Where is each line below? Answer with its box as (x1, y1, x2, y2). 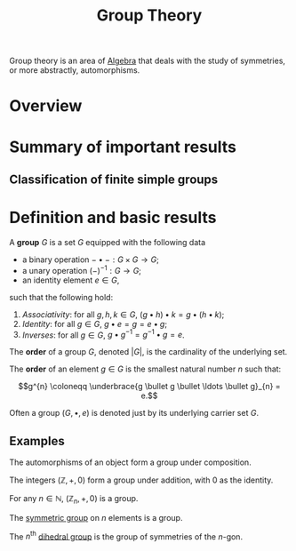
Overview (9, 96, 83, 116)
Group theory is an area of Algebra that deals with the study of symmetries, (9, 55, 286, 67)
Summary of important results (9, 137, 237, 156)
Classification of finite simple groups (9, 172, 219, 187)
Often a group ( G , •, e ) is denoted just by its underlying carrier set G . (9, 408, 260, 419)
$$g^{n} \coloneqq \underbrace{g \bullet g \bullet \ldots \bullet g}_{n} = (17, 381, 282, 392)
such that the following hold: (9, 291, 114, 302)
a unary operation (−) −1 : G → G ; (21, 263, 142, 275)
